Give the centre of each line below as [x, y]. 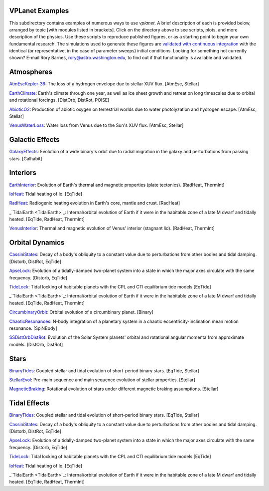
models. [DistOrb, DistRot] [36, 344]
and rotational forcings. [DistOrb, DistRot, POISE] [59, 100]
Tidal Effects [29, 403]
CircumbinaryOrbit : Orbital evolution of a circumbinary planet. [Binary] [81, 312]
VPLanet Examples [39, 11]
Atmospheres [31, 72]
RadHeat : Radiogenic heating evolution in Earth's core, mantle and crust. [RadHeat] [95, 203]
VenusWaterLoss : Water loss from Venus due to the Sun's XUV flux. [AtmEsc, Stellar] [96, 125]
